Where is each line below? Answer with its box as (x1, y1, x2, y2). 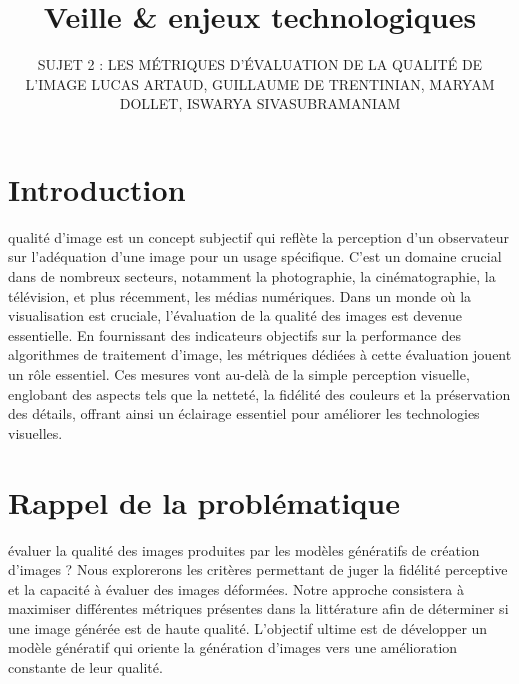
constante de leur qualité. (8, 657, 163, 678)
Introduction (8, 168, 186, 209)
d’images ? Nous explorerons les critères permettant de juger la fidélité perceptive (8, 559, 508, 580)
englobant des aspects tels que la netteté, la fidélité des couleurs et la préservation (8, 383, 511, 404)
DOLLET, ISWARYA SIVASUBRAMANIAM (119, 93, 401, 114)
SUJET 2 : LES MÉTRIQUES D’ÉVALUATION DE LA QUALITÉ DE (37, 54, 483, 75)
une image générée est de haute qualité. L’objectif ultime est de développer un (8, 617, 488, 638)
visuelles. (8, 422, 63, 443)
